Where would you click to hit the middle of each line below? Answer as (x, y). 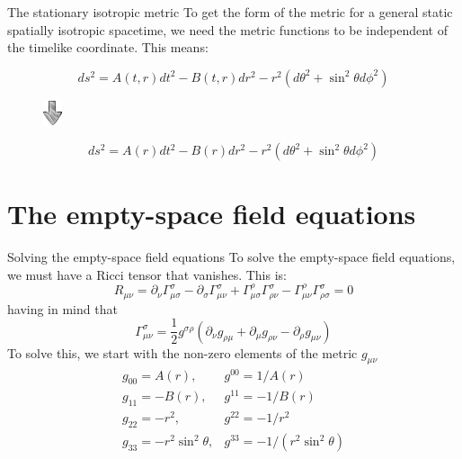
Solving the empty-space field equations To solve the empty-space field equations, (231, 257)
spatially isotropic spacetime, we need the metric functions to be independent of (227, 29)
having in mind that (62, 308)
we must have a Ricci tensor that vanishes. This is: (147, 274)
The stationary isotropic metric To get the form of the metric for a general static (230, 12)
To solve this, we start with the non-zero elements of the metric (182, 352)
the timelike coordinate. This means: (108, 47)
